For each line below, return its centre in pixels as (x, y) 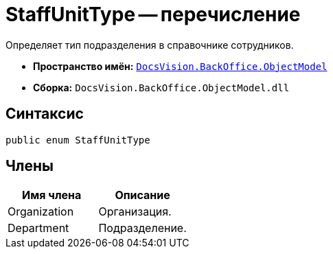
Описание (142, 195)
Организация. (135, 212)
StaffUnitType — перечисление (153, 14)
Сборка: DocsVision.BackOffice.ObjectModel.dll (161, 87)
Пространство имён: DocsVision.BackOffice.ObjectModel (180, 66)
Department (38, 228)
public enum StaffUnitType (78, 140)
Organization (41, 212)
